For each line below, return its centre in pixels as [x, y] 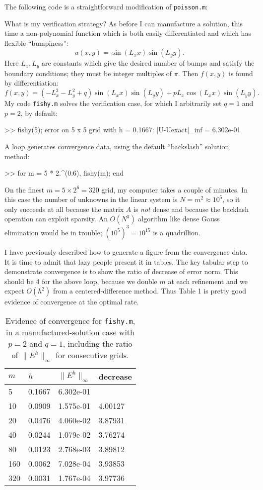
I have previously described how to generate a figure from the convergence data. [126, 251]
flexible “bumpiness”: [36, 43]
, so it [231, 199]
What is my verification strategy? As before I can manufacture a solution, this [124, 23]
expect [14, 291]
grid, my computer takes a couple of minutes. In [174, 189]
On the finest [25, 189]
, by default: [39, 113]
